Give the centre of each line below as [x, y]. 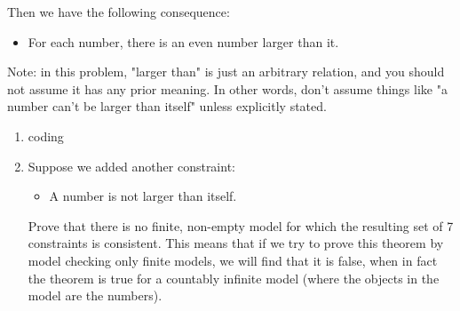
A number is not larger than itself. [143, 196]
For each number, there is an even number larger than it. [183, 41]
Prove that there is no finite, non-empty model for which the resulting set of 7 [241, 225]
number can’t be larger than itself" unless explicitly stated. [167, 106]
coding [46, 136]
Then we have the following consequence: [119, 12]
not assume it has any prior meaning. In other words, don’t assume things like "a [227, 88]
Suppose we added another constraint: [131, 166]
